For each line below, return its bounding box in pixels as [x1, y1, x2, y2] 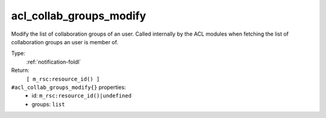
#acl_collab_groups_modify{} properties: [11, 84, 126, 91]
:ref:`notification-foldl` [26, 58, 81, 65]
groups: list [31, 100, 65, 108]
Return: [11, 67, 30, 74]
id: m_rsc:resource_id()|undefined [31, 92, 132, 99]
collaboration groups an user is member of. [11, 38, 119, 45]
